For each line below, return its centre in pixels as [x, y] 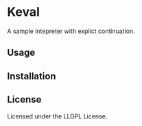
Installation [32, 76]
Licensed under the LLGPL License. [57, 116]
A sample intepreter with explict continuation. [71, 31]
